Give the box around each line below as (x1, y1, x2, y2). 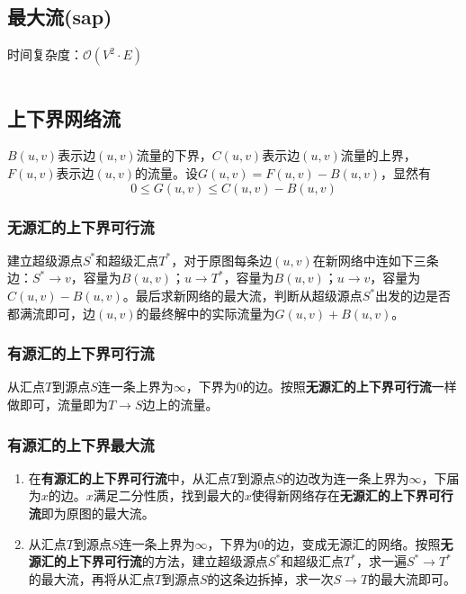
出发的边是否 (375, 286, 452, 304)
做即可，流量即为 (7, 395, 108, 413)
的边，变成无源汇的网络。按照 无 (264, 534, 453, 553)
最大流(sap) (7, 3, 112, 31)
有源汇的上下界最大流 (7, 433, 155, 455)
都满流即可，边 (7, 303, 95, 322)
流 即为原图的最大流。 (28, 504, 155, 522)
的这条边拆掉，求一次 (207, 569, 334, 588)
